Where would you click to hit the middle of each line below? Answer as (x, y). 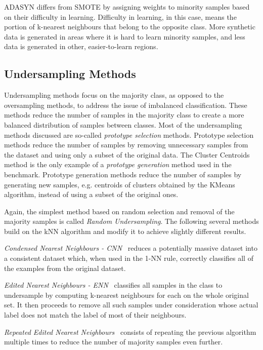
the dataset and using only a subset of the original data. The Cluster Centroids (127, 154)
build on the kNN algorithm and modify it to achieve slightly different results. (125, 231)
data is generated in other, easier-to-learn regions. (81, 46)
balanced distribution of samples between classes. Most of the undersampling (123, 124)
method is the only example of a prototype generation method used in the (118, 164)
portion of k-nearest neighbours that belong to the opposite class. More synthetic (130, 27)
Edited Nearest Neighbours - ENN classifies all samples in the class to (113, 285)
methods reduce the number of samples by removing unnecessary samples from (126, 145)
